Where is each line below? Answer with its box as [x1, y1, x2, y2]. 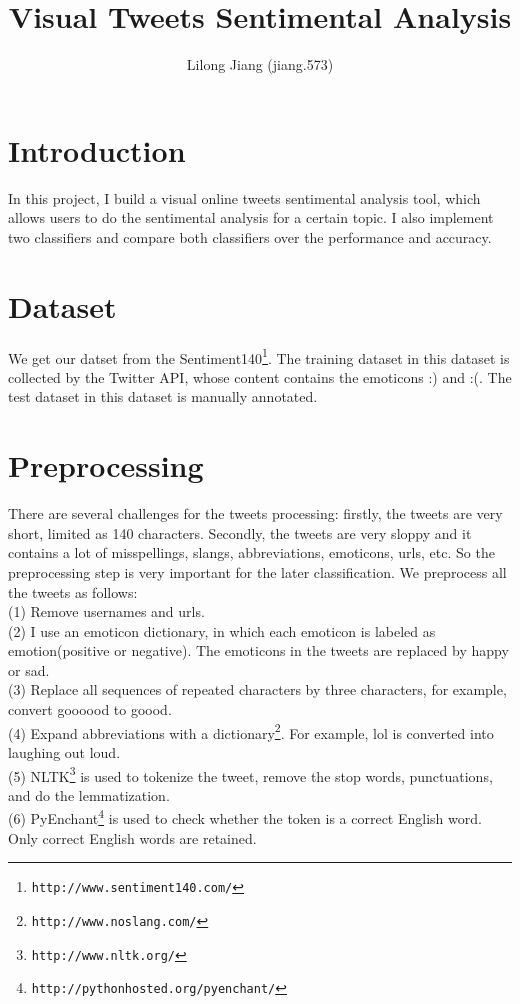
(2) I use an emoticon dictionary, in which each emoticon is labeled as [8, 620, 436, 641]
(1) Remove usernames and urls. [8, 601, 205, 622]
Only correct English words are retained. [8, 827, 257, 848]
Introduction [8, 129, 186, 170]
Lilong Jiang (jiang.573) [186, 54, 334, 75]
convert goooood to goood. [8, 699, 172, 720]
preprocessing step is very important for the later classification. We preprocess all [8, 561, 507, 582]
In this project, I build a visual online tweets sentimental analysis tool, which [8, 187, 481, 208]
